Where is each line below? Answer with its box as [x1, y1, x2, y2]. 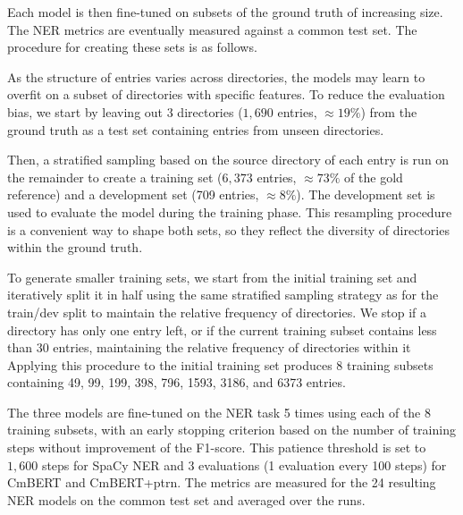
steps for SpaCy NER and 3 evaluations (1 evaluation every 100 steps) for [41, 455, 447, 474]
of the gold [344, 167, 403, 186]
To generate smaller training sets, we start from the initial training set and [7, 267, 417, 286]
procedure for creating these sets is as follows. [7, 38, 257, 56]
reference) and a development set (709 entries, [7, 185, 259, 204]
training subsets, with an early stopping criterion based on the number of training [7, 420, 456, 439]
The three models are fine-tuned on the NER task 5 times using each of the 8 [7, 402, 431, 421]
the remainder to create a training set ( [7, 167, 223, 186]
